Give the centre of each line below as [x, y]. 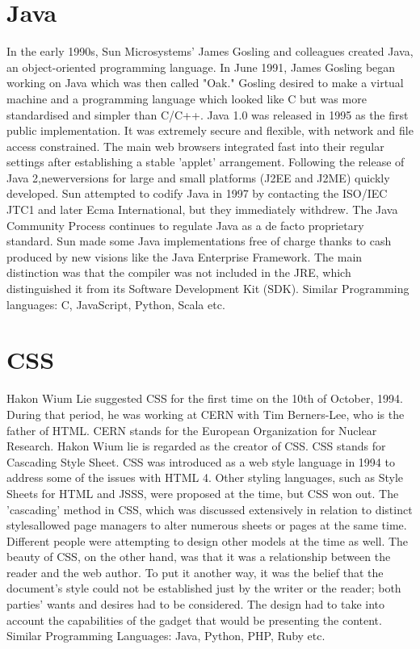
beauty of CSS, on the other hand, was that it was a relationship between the [199, 557]
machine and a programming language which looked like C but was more [187, 98]
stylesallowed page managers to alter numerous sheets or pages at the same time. [207, 525]
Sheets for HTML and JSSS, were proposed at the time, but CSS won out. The [203, 493]
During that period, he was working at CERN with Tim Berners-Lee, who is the [206, 414]
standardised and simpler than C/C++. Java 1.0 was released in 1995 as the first [208, 114]
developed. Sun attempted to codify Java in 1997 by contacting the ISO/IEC [197, 193]
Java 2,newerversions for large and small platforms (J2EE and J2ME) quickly [198, 177]
